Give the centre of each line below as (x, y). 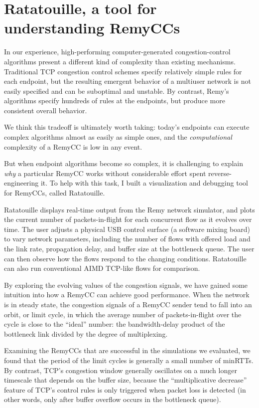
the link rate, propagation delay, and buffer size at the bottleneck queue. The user (129, 248)
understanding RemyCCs (92, 28)
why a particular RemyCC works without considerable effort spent (105, 173)
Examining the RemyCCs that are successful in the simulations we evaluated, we (127, 350)
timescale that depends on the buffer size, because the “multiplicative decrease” (126, 380)
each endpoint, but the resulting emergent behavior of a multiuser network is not (128, 81)
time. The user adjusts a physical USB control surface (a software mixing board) (127, 229)
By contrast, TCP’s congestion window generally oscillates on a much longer (121, 370)
